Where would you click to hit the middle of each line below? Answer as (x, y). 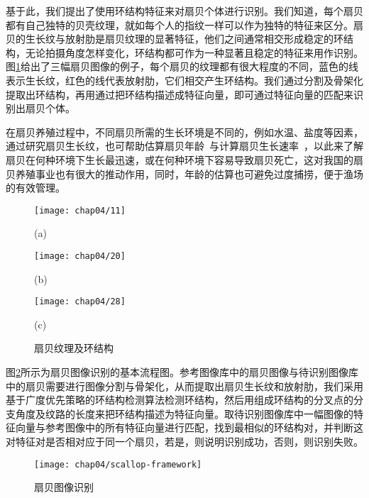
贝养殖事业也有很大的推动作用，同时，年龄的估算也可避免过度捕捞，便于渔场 (184, 173)
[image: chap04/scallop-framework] (118, 464)
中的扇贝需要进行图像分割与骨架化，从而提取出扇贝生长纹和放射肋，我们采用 (184, 386)
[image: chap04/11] (80, 210)
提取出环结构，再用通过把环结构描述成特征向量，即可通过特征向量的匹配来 (180, 94)
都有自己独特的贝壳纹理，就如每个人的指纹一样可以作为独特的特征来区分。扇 (184, 24)
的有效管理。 (35, 188)
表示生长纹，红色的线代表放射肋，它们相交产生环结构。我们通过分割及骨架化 (184, 80)
